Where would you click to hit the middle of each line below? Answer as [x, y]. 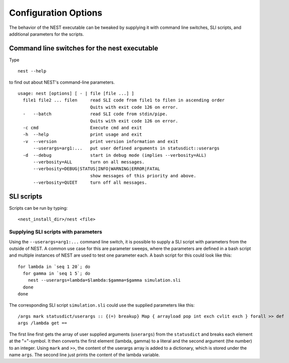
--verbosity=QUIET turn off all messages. [90, 183]
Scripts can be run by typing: [39, 208]
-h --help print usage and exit [82, 134]
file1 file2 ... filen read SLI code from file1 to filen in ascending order [124, 100]
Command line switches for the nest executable [84, 48]
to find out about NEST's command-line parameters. [62, 82]
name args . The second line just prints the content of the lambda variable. [84, 355]
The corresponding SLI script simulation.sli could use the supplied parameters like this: [102, 305]
